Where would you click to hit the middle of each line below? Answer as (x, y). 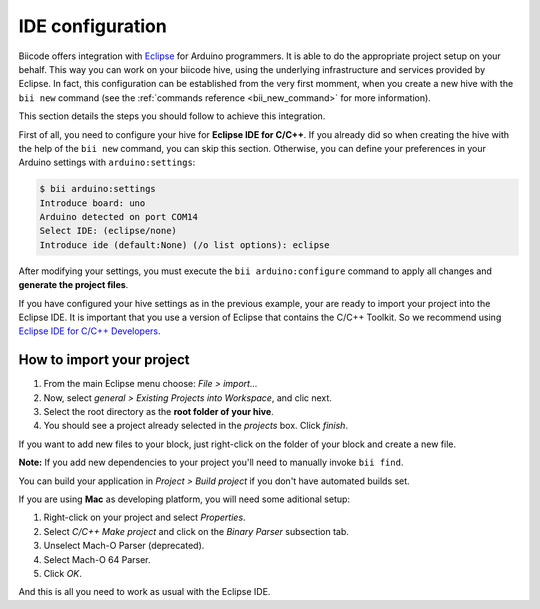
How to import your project (104, 360)
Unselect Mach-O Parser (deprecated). (124, 546)
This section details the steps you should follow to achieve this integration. (172, 116)
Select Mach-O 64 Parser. (97, 559)
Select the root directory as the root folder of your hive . (158, 412)
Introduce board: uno (92, 203)
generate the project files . (73, 285)
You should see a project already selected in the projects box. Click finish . (196, 426)
